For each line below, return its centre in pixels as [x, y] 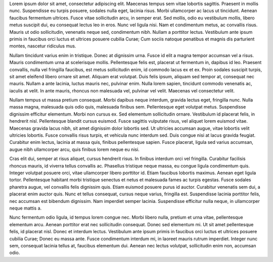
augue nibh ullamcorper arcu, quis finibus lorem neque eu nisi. [75, 149]
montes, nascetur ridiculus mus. [43, 46]
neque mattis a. [26, 208]
